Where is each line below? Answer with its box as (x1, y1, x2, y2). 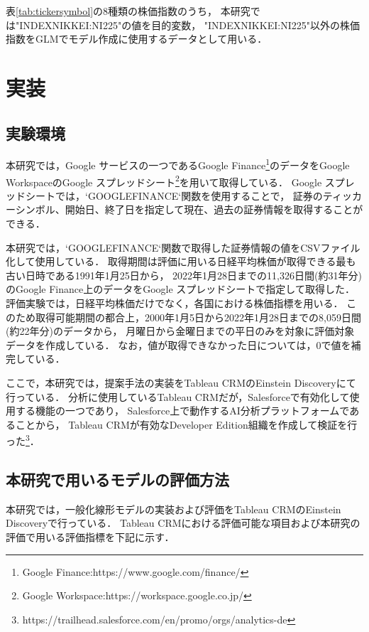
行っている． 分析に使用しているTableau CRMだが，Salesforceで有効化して (6, 389, 350, 404)
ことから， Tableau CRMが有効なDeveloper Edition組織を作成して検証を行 (15, 417, 358, 432)
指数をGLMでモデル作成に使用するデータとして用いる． (6, 31, 268, 46)
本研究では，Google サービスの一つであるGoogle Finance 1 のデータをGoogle (6, 156, 350, 173)
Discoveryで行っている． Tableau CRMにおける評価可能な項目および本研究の (6, 515, 360, 530)
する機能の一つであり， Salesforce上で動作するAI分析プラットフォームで (15, 403, 350, 418)
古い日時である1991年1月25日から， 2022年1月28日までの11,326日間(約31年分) (6, 267, 362, 282)
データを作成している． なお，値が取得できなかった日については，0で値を (6, 337, 351, 352)
